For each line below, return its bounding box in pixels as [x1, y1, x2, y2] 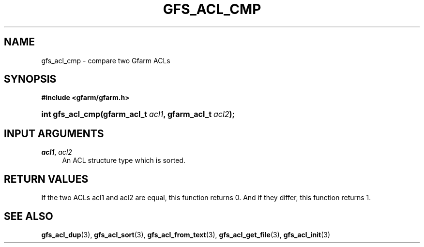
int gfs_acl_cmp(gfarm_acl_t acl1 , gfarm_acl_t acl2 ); [41, 109, 235, 119]
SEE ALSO [4, 210, 53, 222]
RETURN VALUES [4, 173, 89, 185]
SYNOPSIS [4, 73, 57, 86]
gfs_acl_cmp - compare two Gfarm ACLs [41, 56, 170, 65]
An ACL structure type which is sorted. [62, 156, 185, 165]
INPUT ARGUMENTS [4, 127, 104, 140]
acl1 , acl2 [41, 148, 72, 157]
